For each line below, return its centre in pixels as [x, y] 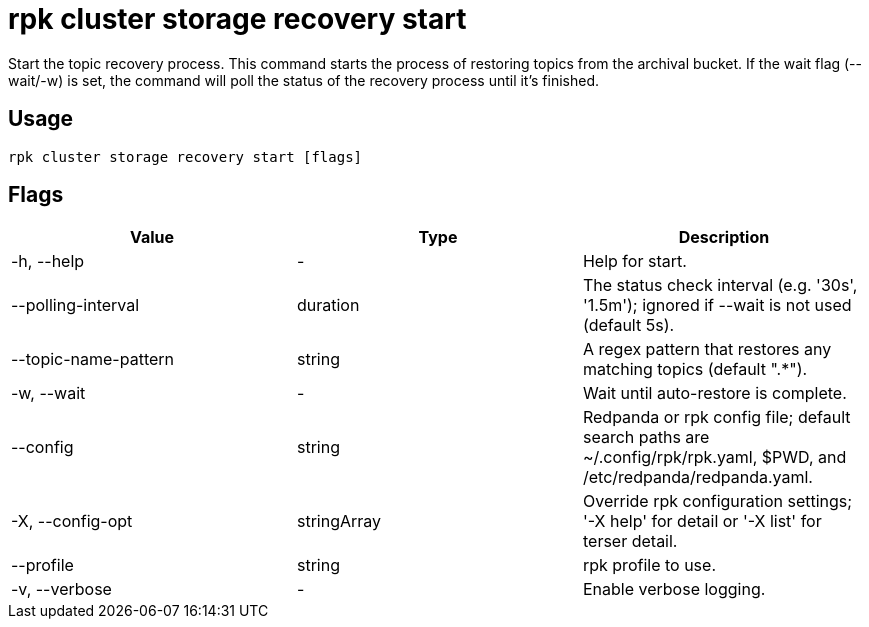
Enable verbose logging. [674, 589]
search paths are [646, 437]
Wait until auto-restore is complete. [714, 393]
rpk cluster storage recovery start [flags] [185, 156]
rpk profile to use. [649, 565]
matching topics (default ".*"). [695, 369]
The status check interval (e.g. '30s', [720, 285]
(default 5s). [628, 325]
